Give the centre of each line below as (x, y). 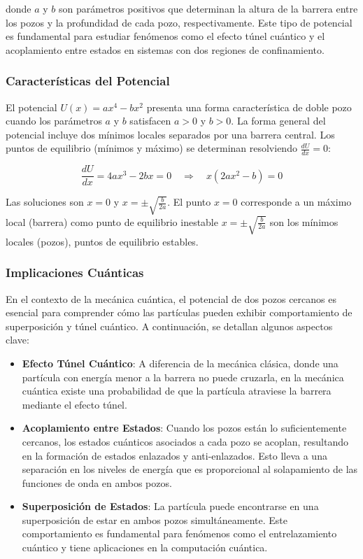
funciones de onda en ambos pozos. (97, 482)
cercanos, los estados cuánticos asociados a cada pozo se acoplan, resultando (185, 441)
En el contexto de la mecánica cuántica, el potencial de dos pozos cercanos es (171, 298)
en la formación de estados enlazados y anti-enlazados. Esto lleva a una (175, 455)
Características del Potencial (88, 81)
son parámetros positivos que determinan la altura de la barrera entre (208, 8)
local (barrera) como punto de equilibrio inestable (112, 221)
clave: (17, 340)
